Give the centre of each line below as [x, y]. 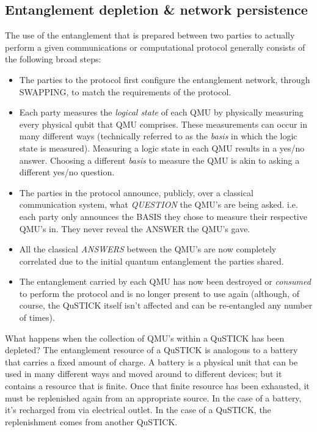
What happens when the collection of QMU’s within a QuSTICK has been [145, 338]
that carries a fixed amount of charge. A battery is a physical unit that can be [151, 361]
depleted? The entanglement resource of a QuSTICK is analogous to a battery [151, 350]
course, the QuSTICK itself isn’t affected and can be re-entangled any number [166, 305]
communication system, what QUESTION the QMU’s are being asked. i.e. [158, 204]
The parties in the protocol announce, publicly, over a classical [136, 192]
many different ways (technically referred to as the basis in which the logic [158, 136]
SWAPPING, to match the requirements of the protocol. [125, 91]
